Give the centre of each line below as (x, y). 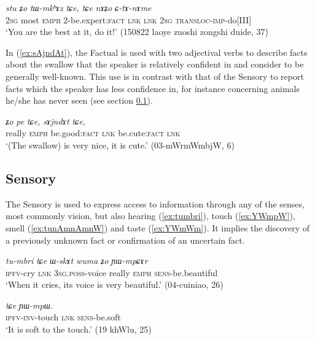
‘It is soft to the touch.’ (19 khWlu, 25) (79, 329)
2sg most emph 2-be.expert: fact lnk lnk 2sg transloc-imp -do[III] (129, 19)
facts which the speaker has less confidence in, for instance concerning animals (153, 88)
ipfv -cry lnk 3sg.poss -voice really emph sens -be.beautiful (112, 272)
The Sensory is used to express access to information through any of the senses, (155, 203)
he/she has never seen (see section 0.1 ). (79, 100)
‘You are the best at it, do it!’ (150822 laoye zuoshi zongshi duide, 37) (137, 32)
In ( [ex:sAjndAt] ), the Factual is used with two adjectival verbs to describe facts (157, 52)
